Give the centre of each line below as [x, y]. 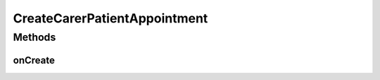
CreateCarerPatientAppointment [110, 18]
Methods [34, 37]
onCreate [34, 60]
